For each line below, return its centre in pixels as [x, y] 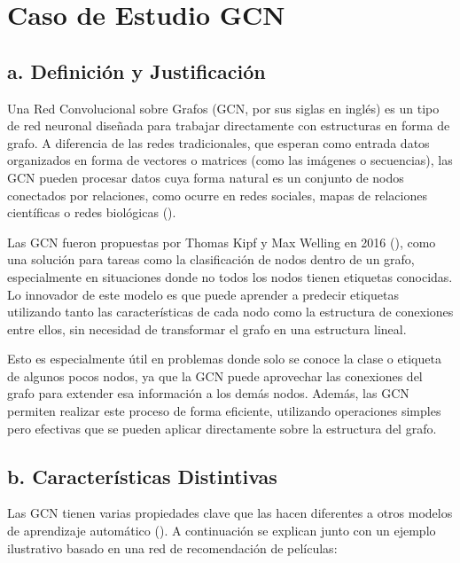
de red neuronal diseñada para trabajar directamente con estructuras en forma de [229, 125]
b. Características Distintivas [142, 476]
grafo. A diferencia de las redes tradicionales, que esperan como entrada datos [218, 142]
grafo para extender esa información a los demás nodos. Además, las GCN [208, 393]
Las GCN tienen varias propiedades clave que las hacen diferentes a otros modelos [230, 513]
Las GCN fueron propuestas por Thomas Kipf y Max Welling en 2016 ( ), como [222, 242]
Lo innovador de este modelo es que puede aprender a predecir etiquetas [203, 294]
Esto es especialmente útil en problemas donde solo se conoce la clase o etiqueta [224, 359]
